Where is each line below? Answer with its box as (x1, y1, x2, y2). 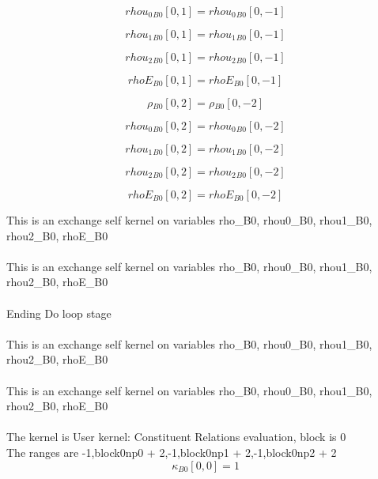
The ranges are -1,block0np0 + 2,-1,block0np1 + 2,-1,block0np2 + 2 (6, 443, 337, 460)
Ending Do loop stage (6, 304, 112, 321)
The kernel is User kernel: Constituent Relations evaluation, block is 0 (6, 428, 346, 445)
